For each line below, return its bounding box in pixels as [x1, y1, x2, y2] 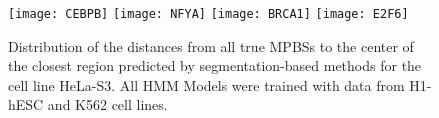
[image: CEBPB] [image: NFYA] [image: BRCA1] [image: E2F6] [8, 7, 409, 21]
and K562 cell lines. [47, 94, 168, 115]
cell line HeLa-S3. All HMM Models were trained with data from [8, 74, 405, 95]
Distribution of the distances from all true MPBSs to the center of [8, 35, 414, 56]
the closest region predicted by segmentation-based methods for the [8, 55, 422, 76]
